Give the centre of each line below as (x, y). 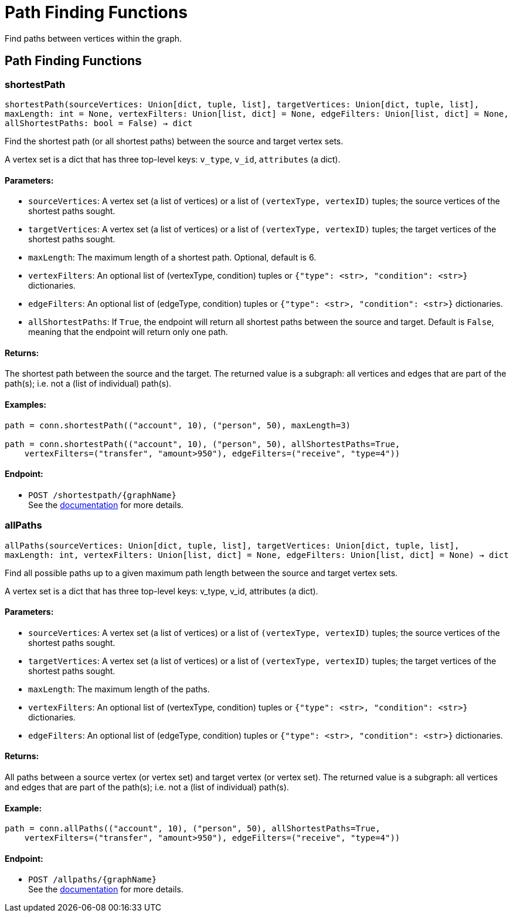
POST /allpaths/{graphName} (93, 880)
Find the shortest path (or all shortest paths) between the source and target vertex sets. (174, 141)
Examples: (26, 405)
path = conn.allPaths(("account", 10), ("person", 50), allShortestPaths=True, (193, 829)
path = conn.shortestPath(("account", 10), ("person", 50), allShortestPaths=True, (203, 444)
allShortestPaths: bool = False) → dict (99, 123)
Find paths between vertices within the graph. (94, 38)
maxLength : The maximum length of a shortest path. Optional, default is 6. (172, 258)
